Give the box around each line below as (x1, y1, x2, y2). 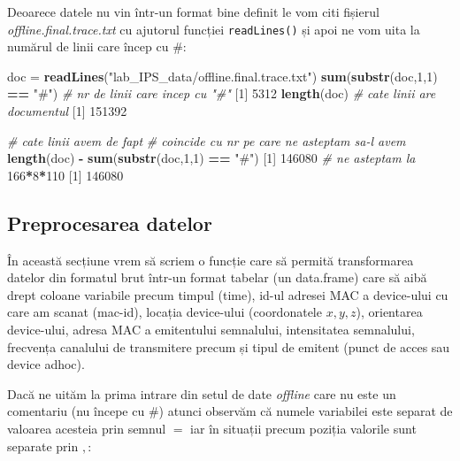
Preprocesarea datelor (7, 209, 212, 236)
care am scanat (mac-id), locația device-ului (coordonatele (7, 303, 322, 321)
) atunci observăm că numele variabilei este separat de (158, 402, 453, 420)
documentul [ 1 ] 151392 (7, 102, 127, 120)
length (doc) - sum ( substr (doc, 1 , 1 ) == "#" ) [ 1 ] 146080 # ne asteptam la (7, 149, 416, 167)
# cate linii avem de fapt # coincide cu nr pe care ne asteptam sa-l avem (7, 131, 406, 150)
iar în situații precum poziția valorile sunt (190, 419, 417, 437)
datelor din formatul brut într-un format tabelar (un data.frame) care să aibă (7, 268, 427, 287)
